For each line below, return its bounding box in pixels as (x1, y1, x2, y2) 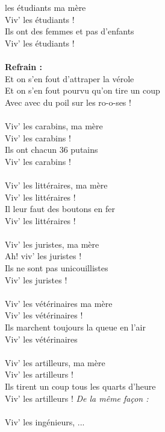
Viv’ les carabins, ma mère (5, 119, 103, 132)
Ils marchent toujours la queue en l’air (5, 321, 146, 334)
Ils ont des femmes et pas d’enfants (5, 25, 134, 37)
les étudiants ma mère (5, 1, 86, 13)
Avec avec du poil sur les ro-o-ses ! (5, 95, 131, 108)
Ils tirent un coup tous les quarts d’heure (5, 380, 156, 392)
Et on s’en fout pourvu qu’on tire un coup (5, 84, 160, 97)
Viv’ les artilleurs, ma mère (5, 356, 105, 369)
